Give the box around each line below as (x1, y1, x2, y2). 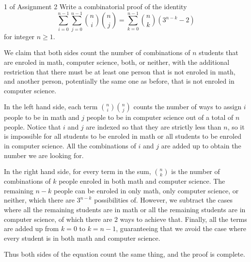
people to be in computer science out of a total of (86, 112, 234, 122)
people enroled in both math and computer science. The (59, 176, 225, 186)
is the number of (171, 166, 220, 176)
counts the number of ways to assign (133, 102, 242, 112)
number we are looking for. (4, 150, 84, 160)
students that (199, 47, 238, 58)
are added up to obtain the (161, 141, 241, 151)
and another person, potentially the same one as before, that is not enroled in (4, 76, 235, 86)
